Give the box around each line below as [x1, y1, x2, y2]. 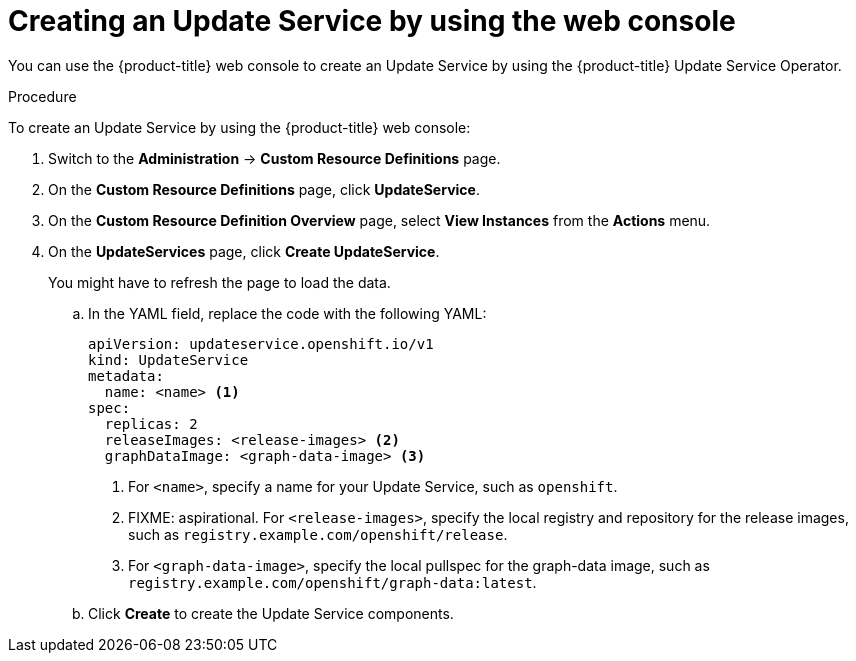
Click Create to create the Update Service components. [88, 604, 454, 622]
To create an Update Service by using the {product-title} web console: [8, 118, 471, 136]
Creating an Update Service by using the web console [8, 4, 736, 38]
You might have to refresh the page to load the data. [48, 273, 391, 291]
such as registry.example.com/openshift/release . [128, 525, 508, 543]
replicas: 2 [104, 415, 198, 432]
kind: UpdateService [88, 351, 249, 368]
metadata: [88, 367, 164, 384]
